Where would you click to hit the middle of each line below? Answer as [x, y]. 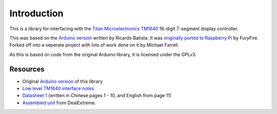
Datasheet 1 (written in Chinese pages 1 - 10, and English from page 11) [97, 96]
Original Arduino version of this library [62, 81]
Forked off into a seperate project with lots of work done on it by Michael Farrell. [94, 45]
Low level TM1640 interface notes [58, 88]
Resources [27, 69]
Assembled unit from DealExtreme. [59, 103]
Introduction [36, 13]
